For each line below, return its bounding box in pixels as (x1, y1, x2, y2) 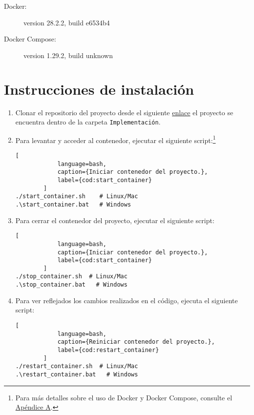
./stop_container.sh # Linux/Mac (15, 273, 127, 280)
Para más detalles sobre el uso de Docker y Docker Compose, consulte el (15, 392, 233, 402)
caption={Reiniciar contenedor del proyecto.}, (57, 338, 215, 346)
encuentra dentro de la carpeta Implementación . (15, 117, 161, 127)
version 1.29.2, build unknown (23, 50, 113, 60)
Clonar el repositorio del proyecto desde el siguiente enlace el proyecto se (15, 107, 233, 117)
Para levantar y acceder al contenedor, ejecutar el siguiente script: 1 (15, 133, 216, 145)
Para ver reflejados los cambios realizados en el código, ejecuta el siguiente (15, 295, 238, 305)
